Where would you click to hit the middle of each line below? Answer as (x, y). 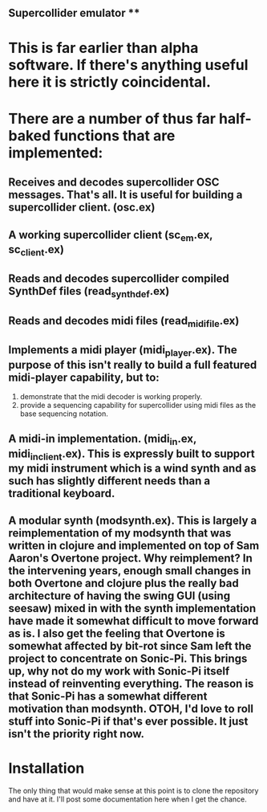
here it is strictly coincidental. (109, 82)
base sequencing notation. (64, 414)
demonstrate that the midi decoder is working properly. (111, 397)
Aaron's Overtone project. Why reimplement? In (130, 559)
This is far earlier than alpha (103, 48)
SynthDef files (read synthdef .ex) (89, 292)
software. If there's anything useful (128, 65)
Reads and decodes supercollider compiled (119, 279)
